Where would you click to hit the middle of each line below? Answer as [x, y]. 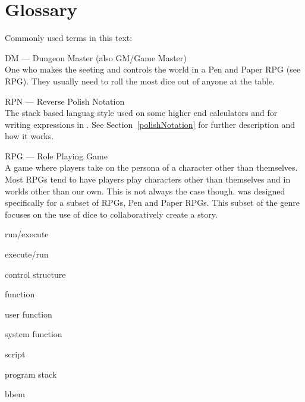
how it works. [29, 136]
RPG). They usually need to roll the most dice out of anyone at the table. [140, 81]
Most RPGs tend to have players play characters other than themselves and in [148, 179]
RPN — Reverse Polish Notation [65, 101]
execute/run [27, 254]
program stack [31, 374]
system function [34, 334]
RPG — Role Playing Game [56, 156]
